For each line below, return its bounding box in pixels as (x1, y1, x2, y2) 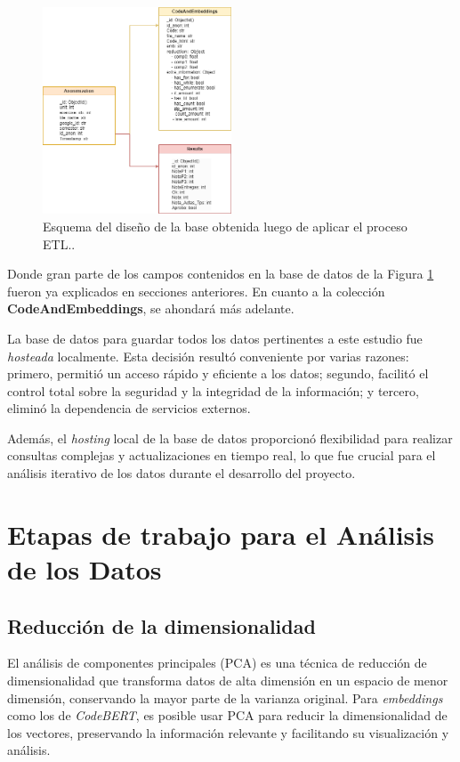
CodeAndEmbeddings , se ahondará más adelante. (7, 299, 295, 318)
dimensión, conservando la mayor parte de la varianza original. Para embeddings (7, 688, 443, 707)
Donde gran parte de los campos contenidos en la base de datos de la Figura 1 (7, 264, 434, 283)
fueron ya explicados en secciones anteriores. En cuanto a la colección (7, 281, 385, 300)
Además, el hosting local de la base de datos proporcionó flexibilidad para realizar (7, 428, 453, 447)
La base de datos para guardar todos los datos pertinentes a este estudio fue (7, 328, 423, 347)
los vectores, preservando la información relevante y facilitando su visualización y (7, 723, 449, 742)
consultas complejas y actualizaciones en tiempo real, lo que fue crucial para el (7, 446, 436, 465)
